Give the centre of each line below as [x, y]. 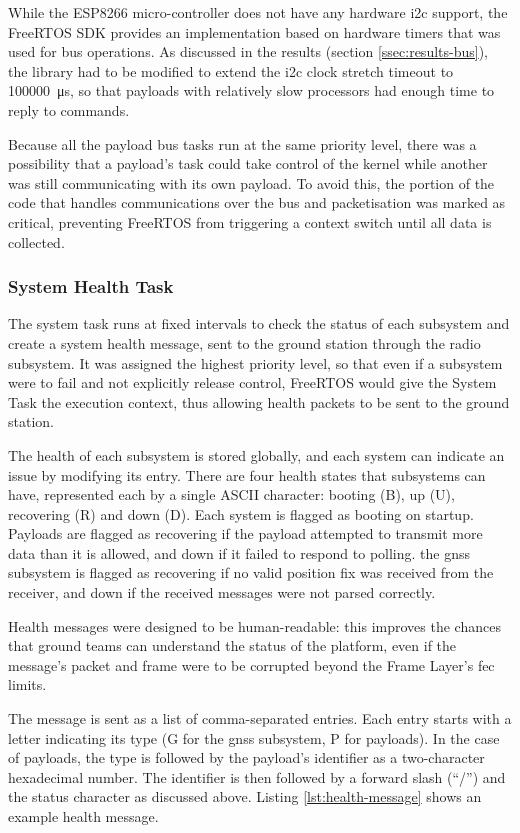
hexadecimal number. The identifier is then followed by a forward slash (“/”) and [257, 776]
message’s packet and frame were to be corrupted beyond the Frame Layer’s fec [251, 664]
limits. [27, 684]
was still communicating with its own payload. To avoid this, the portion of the [251, 182]
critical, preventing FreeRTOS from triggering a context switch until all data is [250, 221]
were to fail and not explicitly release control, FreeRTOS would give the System [252, 382]
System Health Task [91, 286]
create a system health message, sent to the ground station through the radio [244, 342]
